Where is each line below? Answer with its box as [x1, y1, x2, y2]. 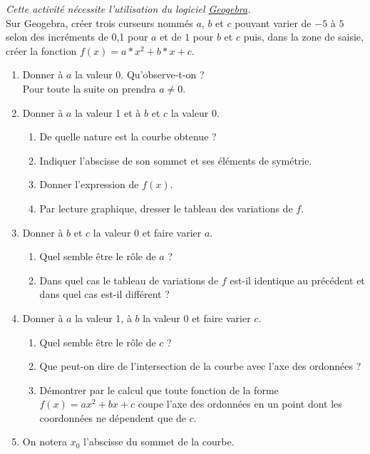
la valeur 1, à [75, 310, 132, 325]
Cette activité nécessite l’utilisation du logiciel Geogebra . [6, 1, 251, 16]
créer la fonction [6, 43, 77, 58]
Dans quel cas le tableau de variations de [39, 272, 219, 287]
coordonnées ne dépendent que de [39, 410, 187, 425]
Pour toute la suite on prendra [22, 81, 156, 96]
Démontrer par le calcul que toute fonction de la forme [39, 382, 279, 397]
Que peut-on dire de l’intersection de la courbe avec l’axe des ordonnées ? [39, 358, 361, 373]
